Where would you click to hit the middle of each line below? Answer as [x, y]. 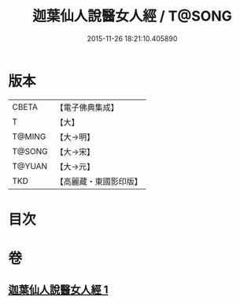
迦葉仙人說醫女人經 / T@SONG [132, 16]
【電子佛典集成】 [87, 107]
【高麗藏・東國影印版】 [99, 181]
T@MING [29, 137]
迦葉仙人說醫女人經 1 [58, 290]
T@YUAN [30, 166]
